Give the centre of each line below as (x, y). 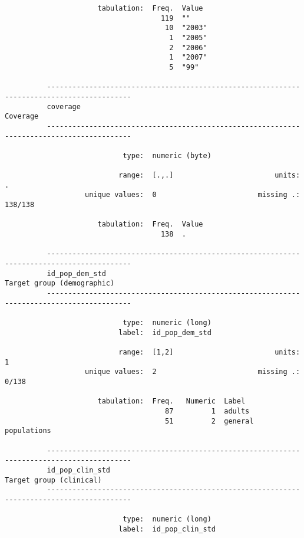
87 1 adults (207, 411)
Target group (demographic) (60, 283)
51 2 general (209, 421)
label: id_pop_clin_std (167, 529)
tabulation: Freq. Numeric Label (171, 401)
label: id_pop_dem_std (165, 332)
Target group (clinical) (53, 480)
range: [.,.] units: (209, 175)
